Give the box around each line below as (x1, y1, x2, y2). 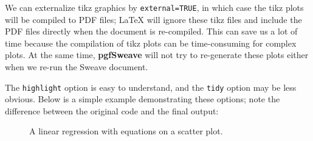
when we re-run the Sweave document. (5, 61, 148, 73)
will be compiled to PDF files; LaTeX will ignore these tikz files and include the (5, 13, 302, 25)
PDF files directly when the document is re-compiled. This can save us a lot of (5, 25, 298, 38)
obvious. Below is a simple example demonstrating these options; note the (5, 93, 280, 105)
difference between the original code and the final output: (5, 104, 219, 117)
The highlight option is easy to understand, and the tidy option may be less (5, 80, 297, 93)
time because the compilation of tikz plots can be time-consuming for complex (5, 36, 297, 49)
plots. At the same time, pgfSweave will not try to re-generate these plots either (5, 48, 309, 61)
